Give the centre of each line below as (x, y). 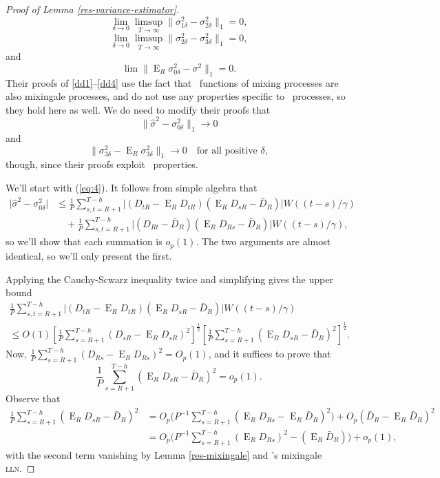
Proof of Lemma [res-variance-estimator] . (93, 9)
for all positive (227, 150)
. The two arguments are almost (263, 241)
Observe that (33, 398)
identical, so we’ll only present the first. (89, 255)
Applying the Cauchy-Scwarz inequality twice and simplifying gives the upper (169, 279)
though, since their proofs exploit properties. (102, 164)
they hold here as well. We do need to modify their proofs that (138, 109)
